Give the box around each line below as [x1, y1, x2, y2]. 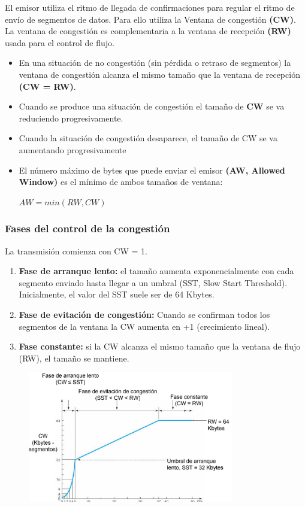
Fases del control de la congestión [5, 221, 170, 236]
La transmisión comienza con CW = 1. [5, 244, 147, 257]
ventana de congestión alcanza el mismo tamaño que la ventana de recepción [19, 68, 300, 80]
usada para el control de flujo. [5, 36, 114, 48]
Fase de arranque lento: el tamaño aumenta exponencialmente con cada [19, 265, 294, 277]
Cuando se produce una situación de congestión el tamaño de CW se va [19, 100, 285, 113]
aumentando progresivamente [19, 143, 126, 156]
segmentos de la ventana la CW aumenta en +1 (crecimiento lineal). [19, 320, 270, 332]
